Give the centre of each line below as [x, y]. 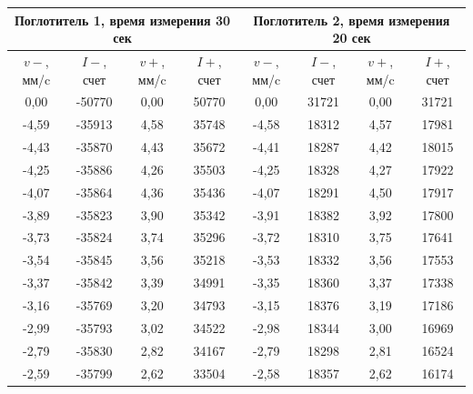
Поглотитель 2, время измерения [352, 20]
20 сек [352, 38]
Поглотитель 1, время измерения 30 [122, 20]
